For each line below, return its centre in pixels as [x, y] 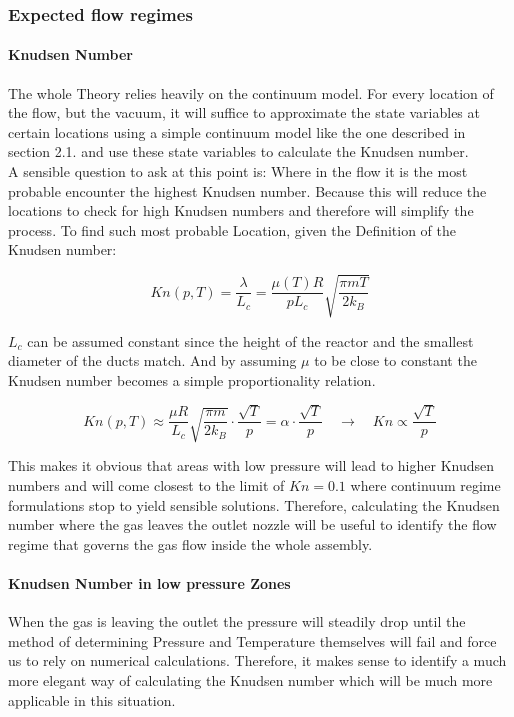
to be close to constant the [395, 360]
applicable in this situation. [92, 699]
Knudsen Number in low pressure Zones [149, 583]
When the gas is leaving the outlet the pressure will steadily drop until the [237, 621]
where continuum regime [425, 485]
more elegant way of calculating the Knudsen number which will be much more [250, 680]
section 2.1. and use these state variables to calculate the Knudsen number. [238, 151]
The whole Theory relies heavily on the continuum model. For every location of [251, 92]
